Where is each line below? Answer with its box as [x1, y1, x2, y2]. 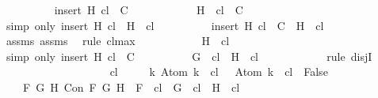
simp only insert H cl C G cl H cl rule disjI [6, 47, 372, 64]
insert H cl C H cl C [54, 2, 243, 17]
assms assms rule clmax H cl [6, 32, 230, 49]
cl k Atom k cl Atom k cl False [109, 63, 328, 80]
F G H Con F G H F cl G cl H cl [22, 78, 240, 95]
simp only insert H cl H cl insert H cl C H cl [6, 17, 324, 33]
